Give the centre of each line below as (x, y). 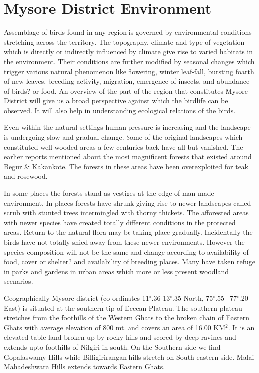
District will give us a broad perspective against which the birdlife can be (116, 101)
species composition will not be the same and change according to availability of (126, 251)
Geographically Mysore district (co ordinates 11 (77, 297)
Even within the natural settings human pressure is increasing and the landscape (127, 127)
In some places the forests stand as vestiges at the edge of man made (109, 193)
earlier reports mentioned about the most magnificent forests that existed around (128, 157)
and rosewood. (26, 176)
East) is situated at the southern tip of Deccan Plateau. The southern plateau (123, 307)
